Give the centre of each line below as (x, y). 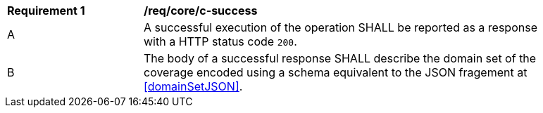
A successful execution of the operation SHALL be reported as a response (341, 27)
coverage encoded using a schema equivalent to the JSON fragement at (336, 72)
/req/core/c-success (201, 11)
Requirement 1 (46, 11)
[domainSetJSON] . (193, 86)
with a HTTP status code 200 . (220, 41)
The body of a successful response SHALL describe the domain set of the (340, 58)
